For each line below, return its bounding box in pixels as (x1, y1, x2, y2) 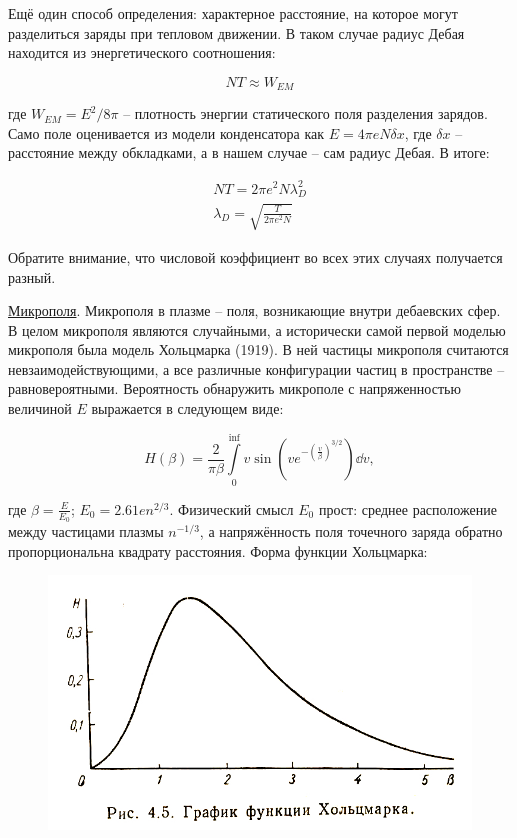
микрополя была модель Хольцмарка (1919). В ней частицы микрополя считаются (8, 339, 509, 360)
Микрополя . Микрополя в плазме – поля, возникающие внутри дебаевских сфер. (8, 300, 501, 321)
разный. (8, 266, 56, 287)
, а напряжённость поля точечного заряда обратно (199, 521, 503, 542)
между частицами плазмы (8, 521, 164, 542)
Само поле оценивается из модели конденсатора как (8, 122, 325, 143)
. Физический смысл (169, 498, 294, 519)
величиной (8, 398, 72, 419)
